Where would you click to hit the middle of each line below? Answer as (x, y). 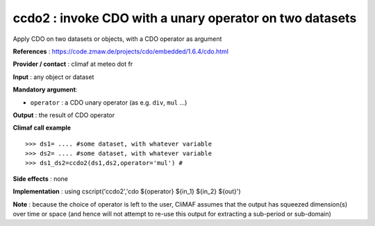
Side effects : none (41, 179)
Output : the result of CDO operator (64, 115)
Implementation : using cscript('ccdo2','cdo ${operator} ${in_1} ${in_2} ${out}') (127, 191)
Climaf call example (42, 128)
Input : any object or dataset (53, 77)
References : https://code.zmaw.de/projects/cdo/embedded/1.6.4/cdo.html (121, 51)
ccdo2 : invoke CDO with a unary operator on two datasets (185, 18)
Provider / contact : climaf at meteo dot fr (73, 64)
